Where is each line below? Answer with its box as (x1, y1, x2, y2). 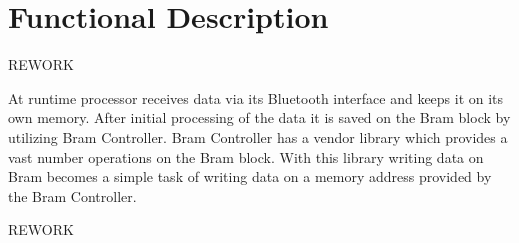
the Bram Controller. (8, 185, 137, 206)
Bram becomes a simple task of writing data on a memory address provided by (8, 166, 492, 187)
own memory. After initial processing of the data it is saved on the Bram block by (8, 107, 511, 128)
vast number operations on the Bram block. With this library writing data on (8, 146, 484, 167)
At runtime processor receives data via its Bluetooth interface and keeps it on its (8, 87, 504, 108)
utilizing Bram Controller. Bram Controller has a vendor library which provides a (8, 126, 508, 147)
